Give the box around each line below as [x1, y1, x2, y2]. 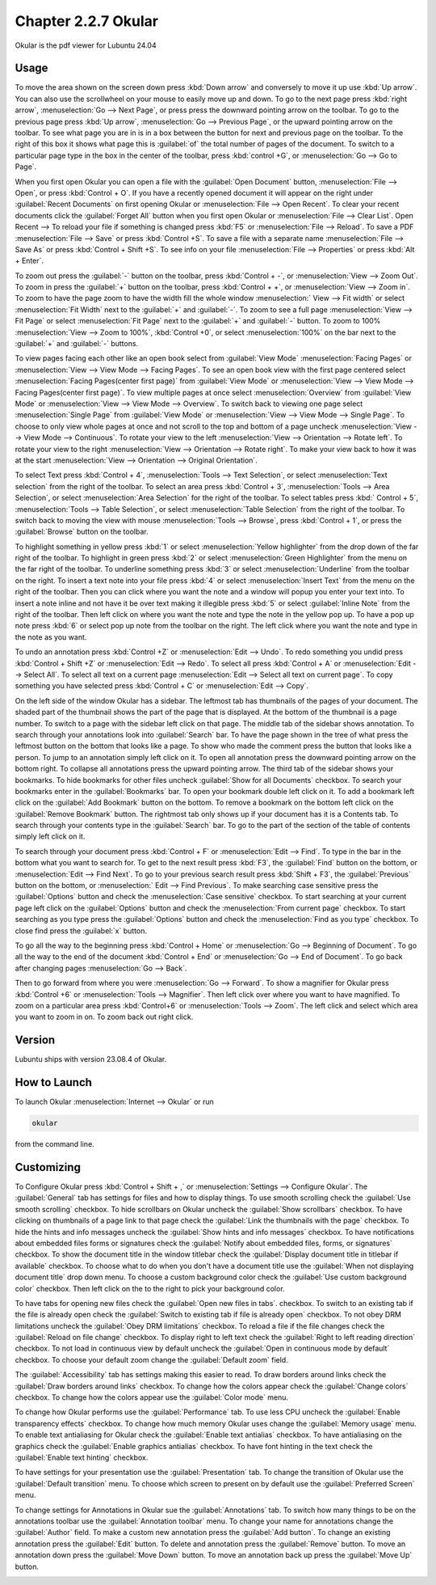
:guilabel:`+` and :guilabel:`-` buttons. [15, 339, 139, 349]
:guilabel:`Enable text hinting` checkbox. [15, 1452, 149, 1462]
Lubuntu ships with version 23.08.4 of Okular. [15, 1055, 167, 1064]
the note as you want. [15, 632, 87, 642]
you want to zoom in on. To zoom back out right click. [15, 1012, 194, 1022]
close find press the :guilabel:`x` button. [15, 926, 147, 936]
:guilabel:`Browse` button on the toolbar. [15, 526, 149, 537]
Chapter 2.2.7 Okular [15, 12, 159, 30]
